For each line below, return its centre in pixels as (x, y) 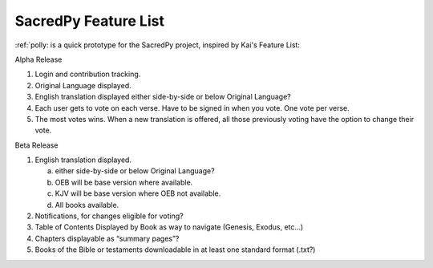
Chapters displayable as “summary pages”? (107, 238)
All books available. (87, 205)
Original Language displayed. (83, 85)
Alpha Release (38, 59)
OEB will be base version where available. (124, 182)
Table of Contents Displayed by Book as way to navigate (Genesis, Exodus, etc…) (169, 227)
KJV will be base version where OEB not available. (138, 193)
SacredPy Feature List (89, 21)
